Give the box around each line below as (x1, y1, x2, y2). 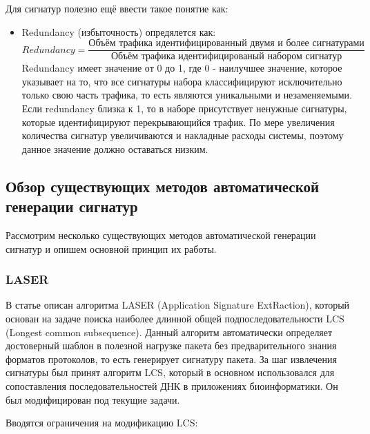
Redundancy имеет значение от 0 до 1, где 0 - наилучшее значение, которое (21, 61, 342, 75)
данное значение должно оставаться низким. (21, 141, 208, 156)
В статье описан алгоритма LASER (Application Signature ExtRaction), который (6, 298, 350, 312)
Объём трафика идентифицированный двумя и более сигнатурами (88, 39, 364, 49)
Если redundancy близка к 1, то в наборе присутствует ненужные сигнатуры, (21, 101, 347, 116)
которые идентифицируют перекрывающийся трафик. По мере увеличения (21, 114, 335, 129)
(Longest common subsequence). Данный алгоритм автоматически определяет (6, 324, 333, 339)
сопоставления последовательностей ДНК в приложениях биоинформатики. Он (6, 378, 338, 393)
